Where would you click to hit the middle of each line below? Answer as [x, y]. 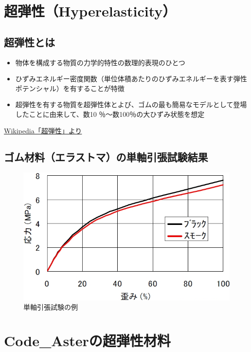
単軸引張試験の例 [51, 307]
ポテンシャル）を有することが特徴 [70, 88]
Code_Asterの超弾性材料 [87, 341]
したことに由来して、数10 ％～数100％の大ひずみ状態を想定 [110, 114]
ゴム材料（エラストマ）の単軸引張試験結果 [106, 157]
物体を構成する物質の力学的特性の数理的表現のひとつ [100, 62]
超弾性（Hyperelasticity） [90, 11]
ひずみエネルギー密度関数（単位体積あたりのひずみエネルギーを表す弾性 [131, 79]
